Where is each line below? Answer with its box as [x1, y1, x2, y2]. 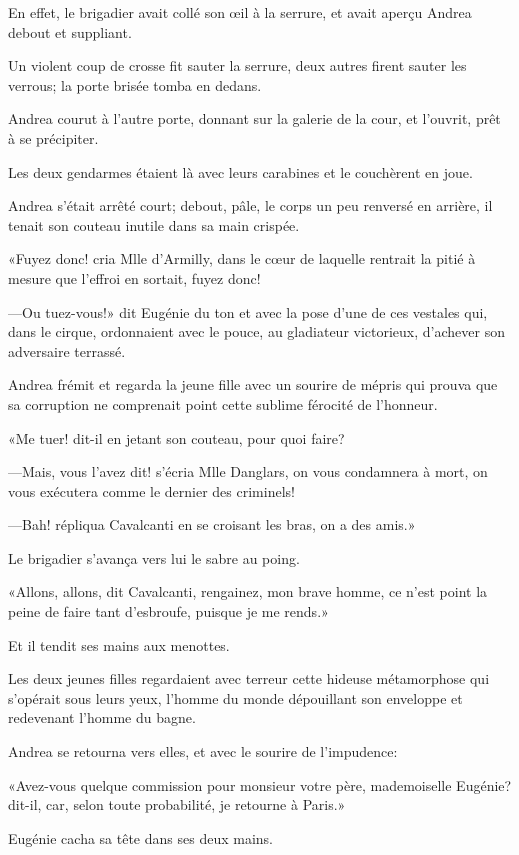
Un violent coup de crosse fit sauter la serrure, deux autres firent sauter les [8, 55, 467, 76]
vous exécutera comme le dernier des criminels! [8, 480, 295, 501]
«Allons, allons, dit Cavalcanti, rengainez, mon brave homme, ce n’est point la [8, 581, 488, 602]
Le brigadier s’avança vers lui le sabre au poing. [8, 547, 300, 568]
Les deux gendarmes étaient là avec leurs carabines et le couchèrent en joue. [8, 161, 473, 182]
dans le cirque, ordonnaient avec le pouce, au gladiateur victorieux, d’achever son [8, 321, 505, 342]
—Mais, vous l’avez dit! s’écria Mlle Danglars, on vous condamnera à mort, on [8, 461, 488, 482]
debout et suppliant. [8, 21, 132, 42]
